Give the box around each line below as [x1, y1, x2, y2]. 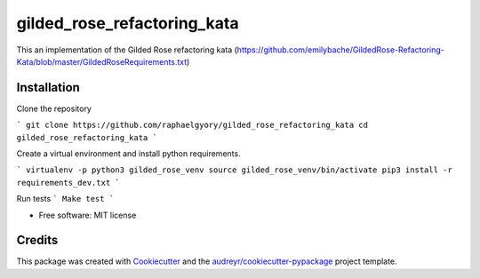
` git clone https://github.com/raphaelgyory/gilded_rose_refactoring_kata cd [16, 120, 369, 131]
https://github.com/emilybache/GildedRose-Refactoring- [236, 44, 444, 55]
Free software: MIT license [38, 210, 137, 220]
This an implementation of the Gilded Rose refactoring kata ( [16, 44, 237, 55]
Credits [16, 233, 59, 248]
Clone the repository [16, 103, 92, 114]
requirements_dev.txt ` [16, 178, 120, 187]
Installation [16, 80, 80, 95]
